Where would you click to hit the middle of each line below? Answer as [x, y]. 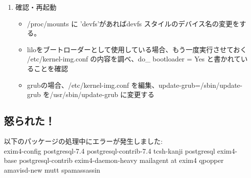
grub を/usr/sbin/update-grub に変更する [91, 94]
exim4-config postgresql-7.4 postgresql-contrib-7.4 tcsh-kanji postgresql [110, 150]
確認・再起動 [36, 7]
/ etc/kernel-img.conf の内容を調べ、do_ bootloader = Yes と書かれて [134, 59]
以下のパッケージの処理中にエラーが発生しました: [83, 141]
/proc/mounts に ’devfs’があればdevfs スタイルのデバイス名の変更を [133, 23]
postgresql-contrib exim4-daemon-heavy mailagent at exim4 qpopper [121, 160]
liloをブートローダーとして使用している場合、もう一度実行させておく [137, 49]
